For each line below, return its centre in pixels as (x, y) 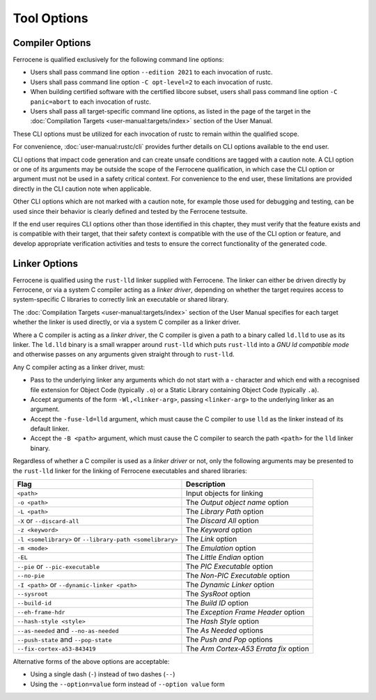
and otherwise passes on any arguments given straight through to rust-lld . (124, 355)
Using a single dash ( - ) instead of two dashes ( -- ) (103, 674)
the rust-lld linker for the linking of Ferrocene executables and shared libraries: (130, 471)
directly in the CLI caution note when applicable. (82, 189)
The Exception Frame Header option (245, 612)
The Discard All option (222, 521)
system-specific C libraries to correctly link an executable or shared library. (121, 300)
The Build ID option (217, 603)
